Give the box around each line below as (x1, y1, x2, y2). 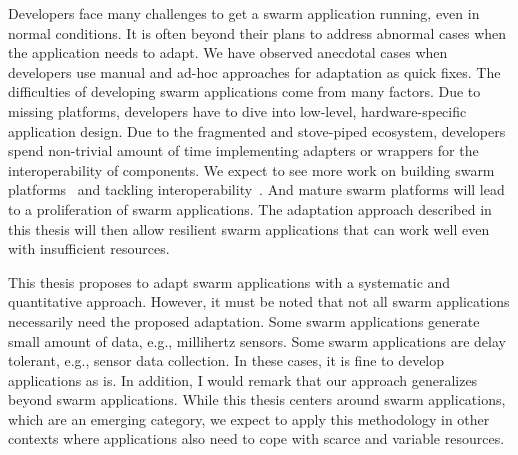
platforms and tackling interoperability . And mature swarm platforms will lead (8, 179, 505, 200)
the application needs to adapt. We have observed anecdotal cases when (8, 42, 448, 63)
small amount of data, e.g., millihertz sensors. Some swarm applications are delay (8, 330, 506, 351)
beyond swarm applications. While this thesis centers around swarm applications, (8, 389, 506, 410)
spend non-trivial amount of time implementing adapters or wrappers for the (8, 140, 479, 161)
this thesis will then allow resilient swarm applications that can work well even (8, 218, 490, 239)
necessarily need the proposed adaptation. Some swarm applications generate (8, 310, 480, 331)
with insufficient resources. (8, 238, 170, 259)
